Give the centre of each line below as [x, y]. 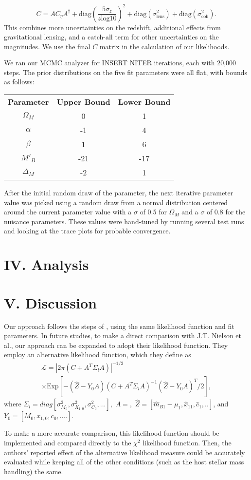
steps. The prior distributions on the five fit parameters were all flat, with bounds [126, 72]
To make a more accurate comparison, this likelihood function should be [112, 433]
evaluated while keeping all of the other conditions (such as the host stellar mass [124, 462]
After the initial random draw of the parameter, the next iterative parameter [119, 193]
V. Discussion [50, 302]
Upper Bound [83, 102]
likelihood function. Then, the [187, 443]
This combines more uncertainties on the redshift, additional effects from [112, 27]
